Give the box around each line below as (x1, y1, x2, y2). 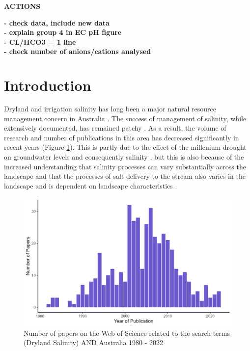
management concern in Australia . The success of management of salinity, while (4, 113, 247, 123)
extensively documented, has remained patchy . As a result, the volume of (4, 123, 226, 133)
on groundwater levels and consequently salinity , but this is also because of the (4, 152, 244, 162)
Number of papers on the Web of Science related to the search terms (24, 327, 230, 338)
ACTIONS (4, 1, 41, 11)
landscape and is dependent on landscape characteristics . (4, 180, 177, 190)
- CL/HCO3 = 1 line (4, 36, 76, 47)
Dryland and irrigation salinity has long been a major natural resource (4, 104, 217, 114)
